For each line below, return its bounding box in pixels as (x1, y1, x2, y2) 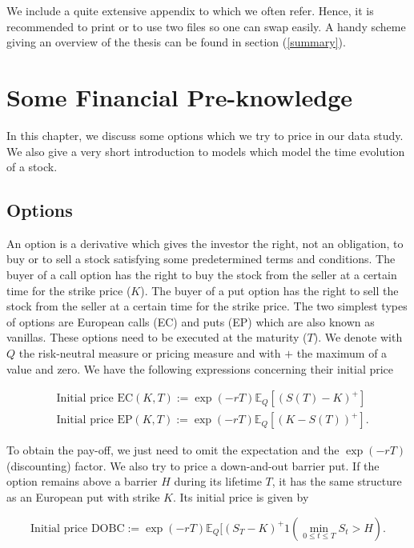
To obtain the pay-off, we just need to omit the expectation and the (6, 442, 340, 458)
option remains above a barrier (6, 473, 158, 490)
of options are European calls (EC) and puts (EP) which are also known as (6, 313, 375, 330)
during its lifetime (174, 473, 262, 490)
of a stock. (6, 158, 58, 175)
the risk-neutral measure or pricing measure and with (18, 345, 281, 362)
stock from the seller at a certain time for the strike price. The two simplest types (6, 298, 408, 314)
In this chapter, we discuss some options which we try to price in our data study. (6, 126, 404, 143)
